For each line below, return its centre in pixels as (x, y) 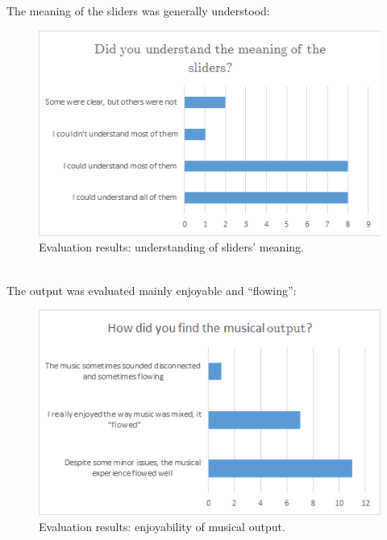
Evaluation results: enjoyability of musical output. (162, 526)
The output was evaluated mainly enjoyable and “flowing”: (152, 290)
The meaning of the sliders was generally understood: (138, 10)
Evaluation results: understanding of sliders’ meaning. (171, 247)
